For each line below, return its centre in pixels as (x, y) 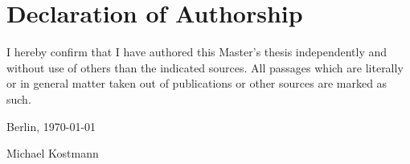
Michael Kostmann (53, 153)
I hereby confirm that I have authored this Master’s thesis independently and (197, 52)
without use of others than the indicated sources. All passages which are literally (205, 67)
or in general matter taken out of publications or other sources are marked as (197, 83)
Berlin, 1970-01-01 (51, 126)
